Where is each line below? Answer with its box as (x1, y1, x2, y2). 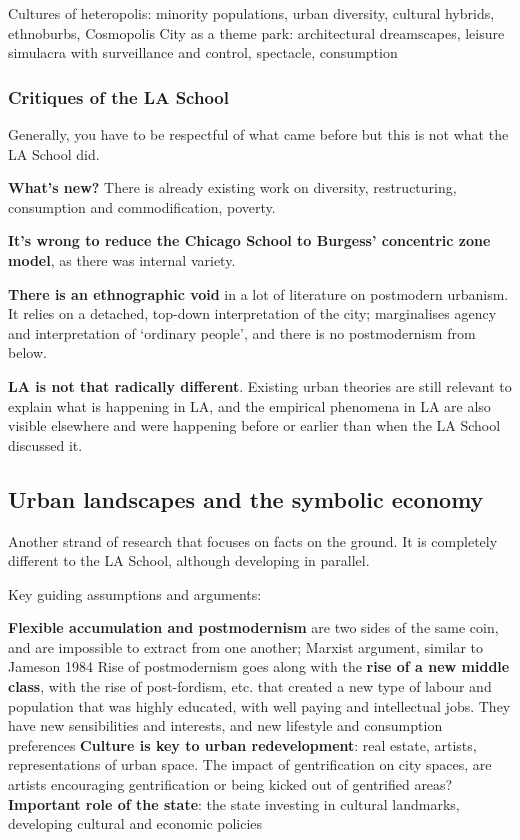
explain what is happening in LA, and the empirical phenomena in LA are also (8, 395, 491, 416)
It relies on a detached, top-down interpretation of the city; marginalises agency (8, 303, 497, 324)
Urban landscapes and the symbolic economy (8, 483, 484, 514)
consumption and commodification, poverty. (8, 196, 276, 217)
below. (8, 342, 47, 363)
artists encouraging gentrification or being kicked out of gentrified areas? (8, 774, 453, 795)
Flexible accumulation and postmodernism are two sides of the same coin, (8, 617, 499, 638)
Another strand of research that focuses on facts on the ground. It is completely (8, 530, 498, 551)
